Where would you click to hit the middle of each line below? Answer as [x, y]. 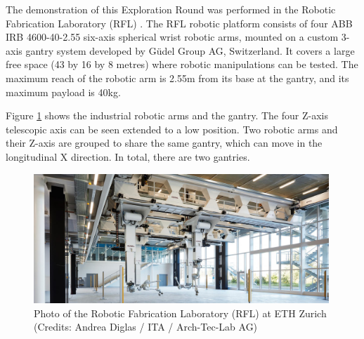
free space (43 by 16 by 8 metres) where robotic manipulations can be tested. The [182, 64]
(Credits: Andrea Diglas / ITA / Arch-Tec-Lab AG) [146, 327]
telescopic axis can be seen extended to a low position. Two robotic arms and [172, 129]
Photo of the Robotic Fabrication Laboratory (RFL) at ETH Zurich [180, 313]
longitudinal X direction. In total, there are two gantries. [128, 156]
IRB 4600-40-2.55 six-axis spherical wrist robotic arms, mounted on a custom [172, 37]
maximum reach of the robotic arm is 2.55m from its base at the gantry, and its [177, 78]
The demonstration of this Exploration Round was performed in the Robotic [171, 9]
